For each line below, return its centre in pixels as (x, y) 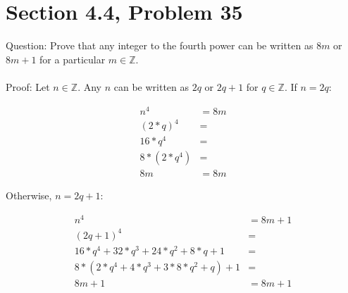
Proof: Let (28, 86)
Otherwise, (29, 195)
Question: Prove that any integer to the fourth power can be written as (160, 45)
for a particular (73, 59)
